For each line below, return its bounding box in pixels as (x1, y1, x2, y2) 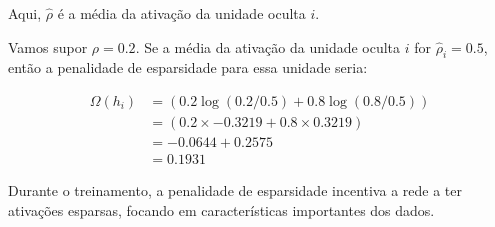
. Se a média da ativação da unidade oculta (135, 36, 401, 57)
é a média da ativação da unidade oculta (57, 3, 306, 23)
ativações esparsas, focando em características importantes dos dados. (8, 199, 435, 220)
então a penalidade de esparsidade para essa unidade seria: (8, 57, 368, 78)
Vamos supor (8, 36, 88, 57)
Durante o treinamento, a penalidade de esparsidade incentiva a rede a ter (8, 180, 462, 201)
